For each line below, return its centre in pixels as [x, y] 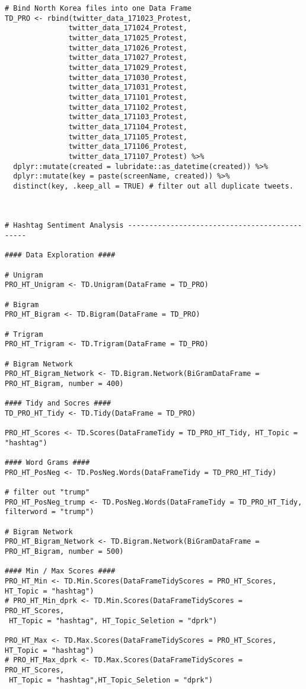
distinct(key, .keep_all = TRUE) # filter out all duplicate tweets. [153, 186]
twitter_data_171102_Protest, [128, 107]
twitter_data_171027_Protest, [128, 58]
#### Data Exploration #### [60, 255]
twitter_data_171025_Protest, [128, 38]
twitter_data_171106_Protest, [128, 147]
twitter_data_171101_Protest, [128, 97]
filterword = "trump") [50, 512]
